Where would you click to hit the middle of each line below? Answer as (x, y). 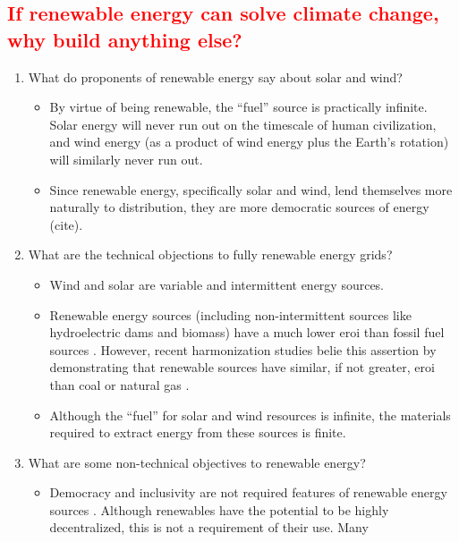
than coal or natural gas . (119, 384)
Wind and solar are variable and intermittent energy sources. (217, 284)
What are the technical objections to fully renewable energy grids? (210, 254)
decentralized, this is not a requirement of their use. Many (209, 527)
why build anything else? (125, 39)
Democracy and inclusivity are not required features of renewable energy (248, 492)
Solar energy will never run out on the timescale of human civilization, (243, 124)
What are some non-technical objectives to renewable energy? (197, 462)
